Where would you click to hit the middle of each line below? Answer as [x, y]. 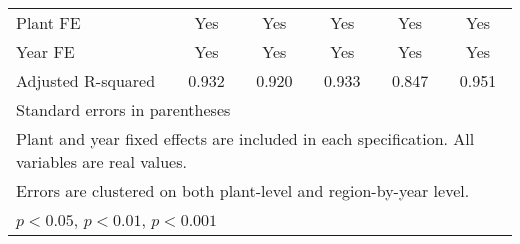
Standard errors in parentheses [123, 109]
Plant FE [48, 22]
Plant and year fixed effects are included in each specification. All [245, 138]
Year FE [45, 51]
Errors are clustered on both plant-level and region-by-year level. [243, 190]
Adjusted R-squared [86, 80]
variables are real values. [101, 161]
